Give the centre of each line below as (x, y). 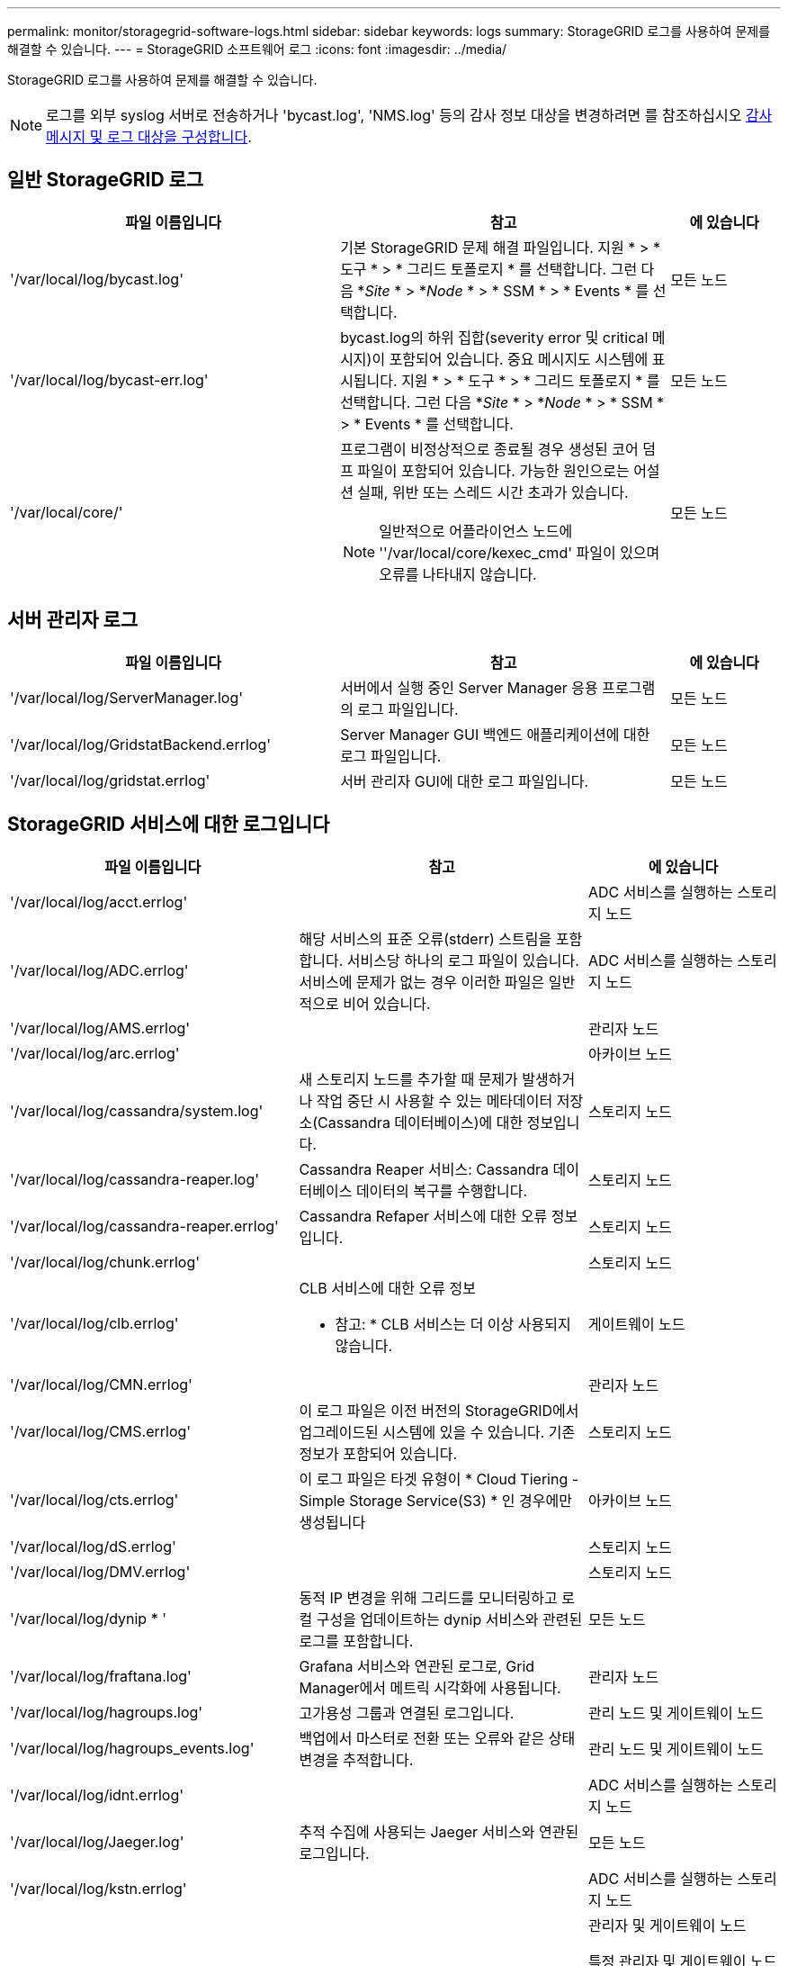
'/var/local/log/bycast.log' (97, 279)
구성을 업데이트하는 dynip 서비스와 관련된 (449, 1619)
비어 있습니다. (387, 1003)
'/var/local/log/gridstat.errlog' (110, 780)
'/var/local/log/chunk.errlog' (105, 1262)
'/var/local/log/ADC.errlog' (99, 970)
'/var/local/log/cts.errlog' (94, 1499)
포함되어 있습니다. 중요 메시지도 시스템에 (519, 359)
